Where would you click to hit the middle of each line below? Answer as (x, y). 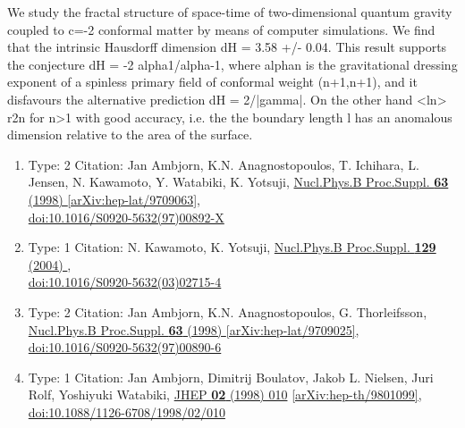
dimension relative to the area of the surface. (130, 134)
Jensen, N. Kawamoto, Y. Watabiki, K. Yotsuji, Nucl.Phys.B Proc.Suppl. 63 (238, 182)
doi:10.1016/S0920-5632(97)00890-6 (125, 347)
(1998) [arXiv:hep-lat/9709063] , (114, 199)
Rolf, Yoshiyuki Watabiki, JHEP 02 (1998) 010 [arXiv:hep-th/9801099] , (225, 394)
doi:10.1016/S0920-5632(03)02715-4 (125, 282)
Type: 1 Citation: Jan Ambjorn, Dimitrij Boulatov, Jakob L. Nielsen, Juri (231, 377)
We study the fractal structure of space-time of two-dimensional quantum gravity (230, 12)
